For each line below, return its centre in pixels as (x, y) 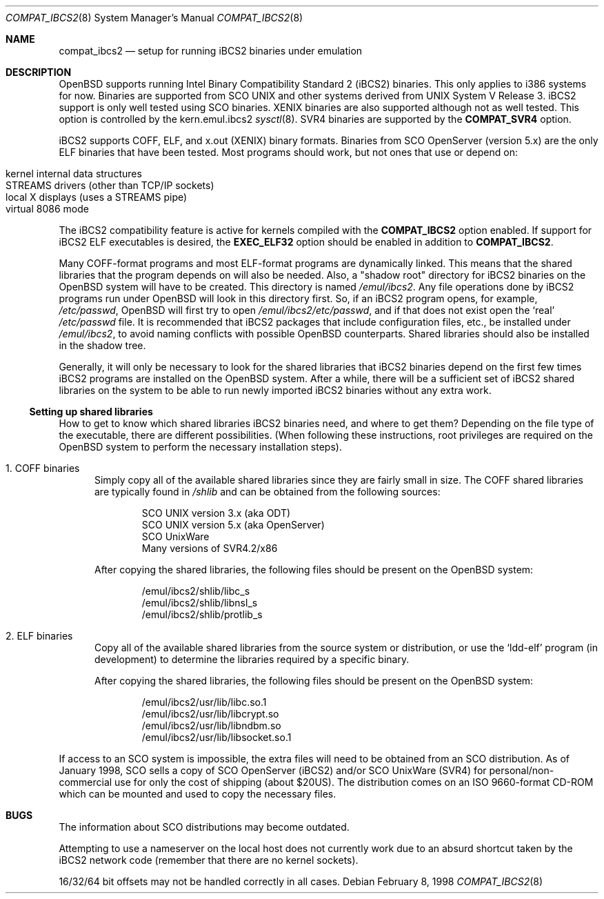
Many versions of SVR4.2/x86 (210, 548)
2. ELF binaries (39, 636)
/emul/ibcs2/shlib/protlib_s (202, 614)
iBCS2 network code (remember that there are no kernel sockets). (209, 860)
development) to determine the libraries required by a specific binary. (252, 659)
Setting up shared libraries (91, 412)
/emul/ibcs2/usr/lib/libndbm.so (211, 725)
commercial (85, 782)
